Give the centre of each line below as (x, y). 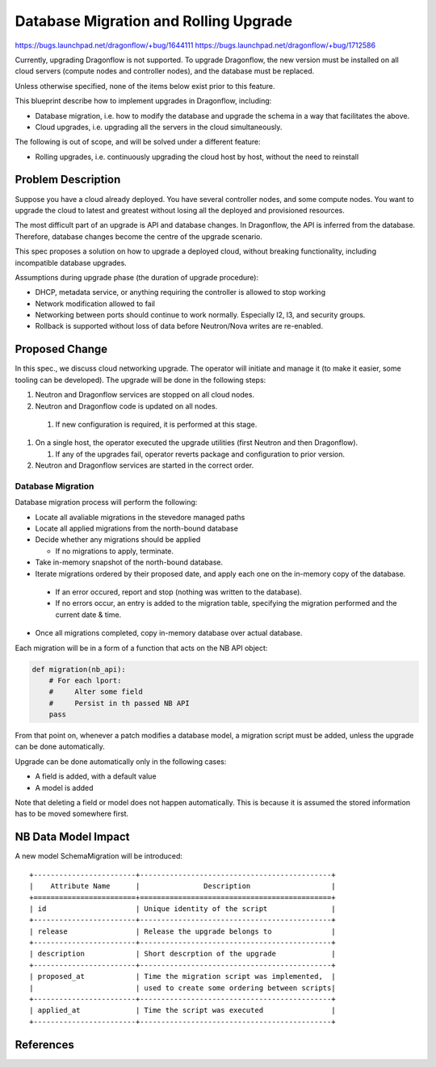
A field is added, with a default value (96, 776)
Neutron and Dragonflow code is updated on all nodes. (126, 406)
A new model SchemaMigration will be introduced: (99, 856)
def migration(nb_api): (79, 669)
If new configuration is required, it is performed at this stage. (156, 424)
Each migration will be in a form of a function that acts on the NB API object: (141, 648)
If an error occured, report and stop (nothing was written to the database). (179, 592)
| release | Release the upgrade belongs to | (182, 931)
